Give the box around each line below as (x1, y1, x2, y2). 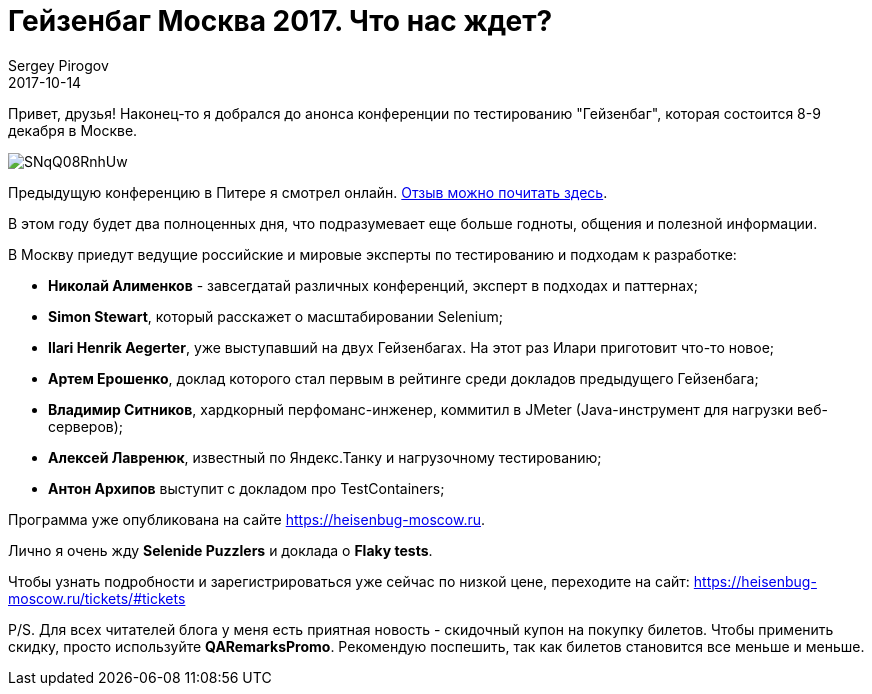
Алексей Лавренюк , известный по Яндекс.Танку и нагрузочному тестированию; (48, 448, 602, 466)
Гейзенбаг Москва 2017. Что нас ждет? (8, 4, 553, 38)
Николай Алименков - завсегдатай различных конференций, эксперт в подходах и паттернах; (48, 276, 698, 294)
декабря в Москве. (8, 121, 138, 139)
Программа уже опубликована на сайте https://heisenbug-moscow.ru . (8, 510, 486, 528)
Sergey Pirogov (8, 56, 109, 74)
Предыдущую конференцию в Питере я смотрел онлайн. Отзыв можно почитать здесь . (8, 183, 608, 201)
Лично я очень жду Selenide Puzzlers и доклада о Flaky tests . (8, 541, 433, 559)
